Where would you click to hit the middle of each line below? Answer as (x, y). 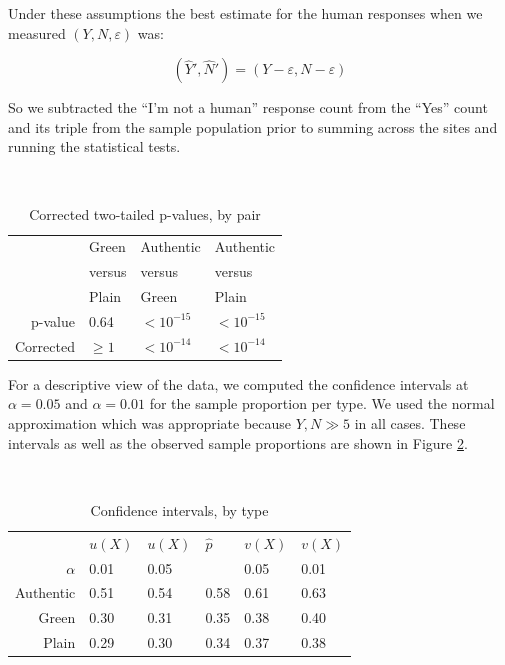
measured (37, 32)
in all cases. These (410, 423)
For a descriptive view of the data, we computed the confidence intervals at (238, 383)
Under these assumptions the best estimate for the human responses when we (245, 13)
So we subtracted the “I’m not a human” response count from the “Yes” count (248, 107)
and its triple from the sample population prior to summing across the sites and (253, 126)
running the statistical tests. (94, 146)
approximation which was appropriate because (150, 423)
